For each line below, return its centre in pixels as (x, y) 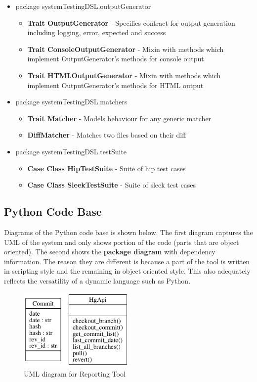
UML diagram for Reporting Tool (75, 374)
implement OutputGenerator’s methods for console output (116, 59)
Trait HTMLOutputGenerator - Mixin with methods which (124, 75)
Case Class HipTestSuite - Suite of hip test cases (107, 168)
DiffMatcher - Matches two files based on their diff (107, 135)
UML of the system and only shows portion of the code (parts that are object (122, 242)
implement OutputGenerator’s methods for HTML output (115, 85)
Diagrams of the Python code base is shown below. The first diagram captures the (128, 232)
